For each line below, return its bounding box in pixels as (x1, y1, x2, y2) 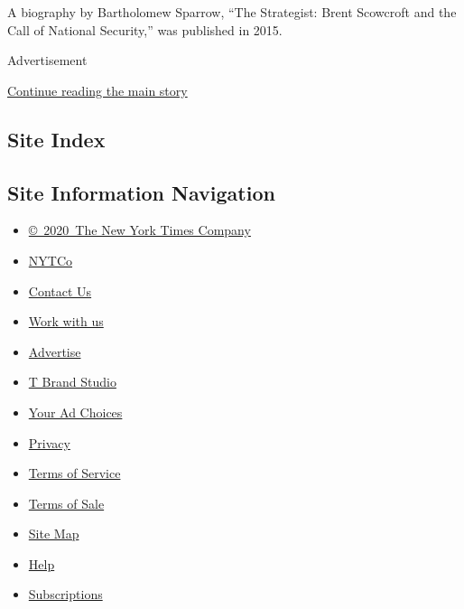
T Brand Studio (28, 372, 116, 391)
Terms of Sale (28, 493, 105, 512)
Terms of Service (28, 464, 121, 483)
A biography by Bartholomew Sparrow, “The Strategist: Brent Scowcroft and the (7, 3, 457, 21)
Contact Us (28, 281, 92, 300)
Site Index (7, 125, 106, 153)
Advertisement (7, 51, 88, 70)
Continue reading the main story (7, 80, 188, 99)
